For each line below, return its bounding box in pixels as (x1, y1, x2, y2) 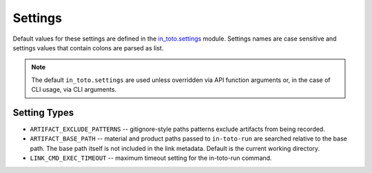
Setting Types (12, 107, 74, 119)
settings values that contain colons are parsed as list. (12, 43, 164, 52)
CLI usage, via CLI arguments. (31, 85, 117, 94)
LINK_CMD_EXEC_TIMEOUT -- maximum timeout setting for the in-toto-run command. (30, 154, 272, 162)
